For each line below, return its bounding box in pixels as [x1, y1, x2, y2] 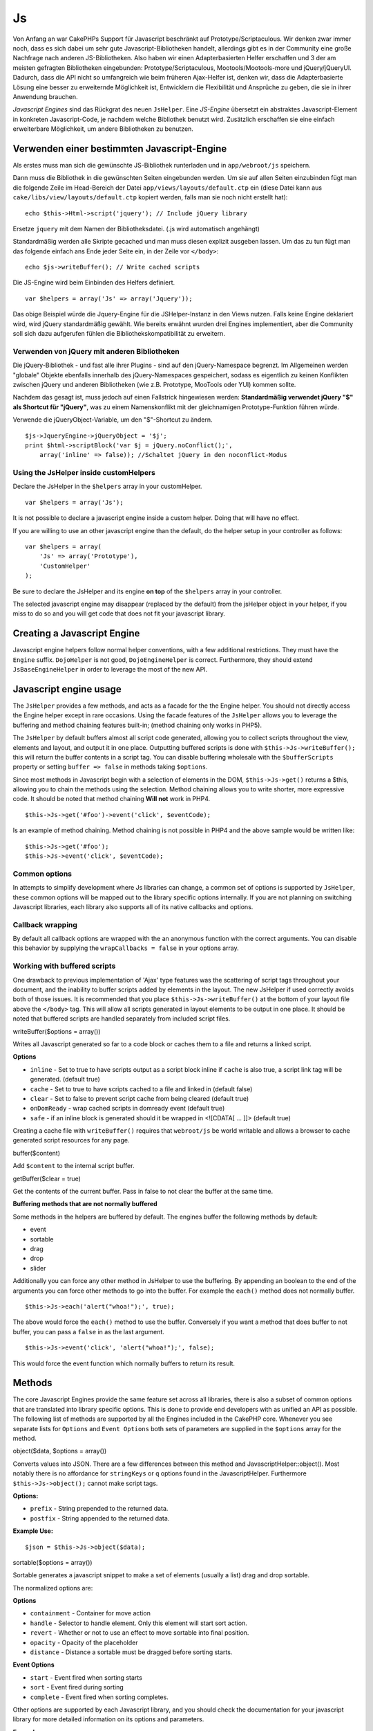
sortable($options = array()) [12, 1558, 93, 1566]
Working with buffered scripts [12, 961, 116, 971]
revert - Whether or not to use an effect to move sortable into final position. [30, 1629, 249, 1637]
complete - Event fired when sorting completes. [30, 1693, 169, 1701]
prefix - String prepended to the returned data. [30, 1505, 169, 1513]
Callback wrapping [12, 920, 77, 929]
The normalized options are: [12, 1584, 93, 1592]
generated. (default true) [30, 1075, 100, 1084]
